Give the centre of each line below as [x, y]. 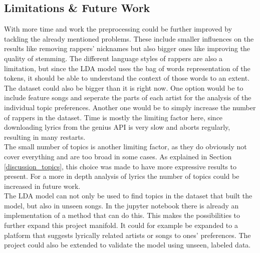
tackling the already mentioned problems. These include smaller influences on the [129, 38]
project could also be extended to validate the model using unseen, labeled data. [127, 245]
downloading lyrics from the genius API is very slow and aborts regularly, [117, 127]
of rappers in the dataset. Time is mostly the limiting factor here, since [113, 117]
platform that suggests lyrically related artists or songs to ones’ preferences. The [127, 235]
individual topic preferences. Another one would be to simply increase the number [130, 107]
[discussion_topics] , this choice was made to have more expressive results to [120, 166]
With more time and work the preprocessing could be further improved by [118, 29]
